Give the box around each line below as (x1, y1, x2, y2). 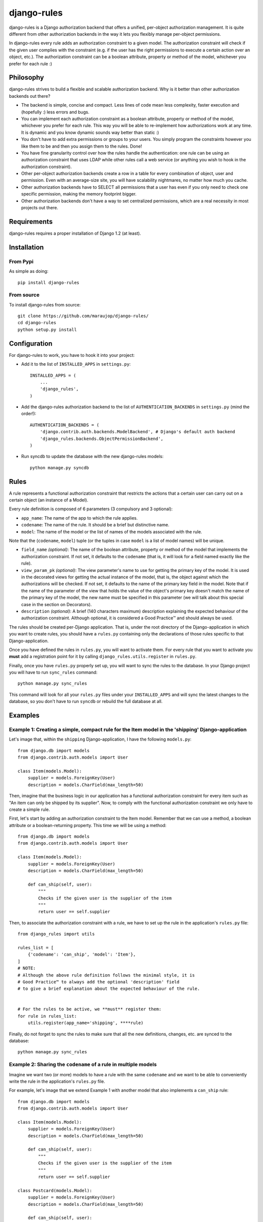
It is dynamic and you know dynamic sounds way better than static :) (21, 130, 159, 135)
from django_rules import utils (18, 931, 95, 937)
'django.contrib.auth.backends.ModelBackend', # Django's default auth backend (39, 429, 236, 435)
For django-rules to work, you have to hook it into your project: (9, 352, 135, 358)
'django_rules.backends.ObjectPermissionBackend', (39, 436, 164, 441)
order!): (21, 411, 37, 416)
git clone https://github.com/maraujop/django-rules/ (18, 313, 149, 319)
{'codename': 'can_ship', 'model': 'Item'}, (27, 952, 136, 958)
